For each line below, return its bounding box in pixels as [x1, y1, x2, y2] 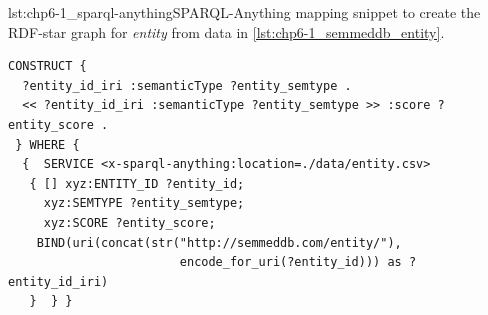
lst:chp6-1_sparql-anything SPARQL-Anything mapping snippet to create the [8, 2, 481, 22]
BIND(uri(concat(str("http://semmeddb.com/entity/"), [36, 235, 402, 250]
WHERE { [29, 137, 80, 152]
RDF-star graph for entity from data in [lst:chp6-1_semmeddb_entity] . [8, 21, 445, 42]
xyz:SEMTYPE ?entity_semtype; [43, 196, 245, 211]
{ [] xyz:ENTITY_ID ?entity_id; [29, 176, 245, 191]
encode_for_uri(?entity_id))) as [179, 255, 402, 270]
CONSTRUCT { [8, 59, 87, 74]
